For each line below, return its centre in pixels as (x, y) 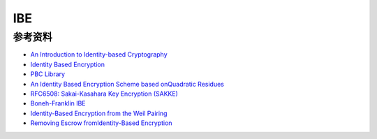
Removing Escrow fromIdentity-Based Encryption (101, 123)
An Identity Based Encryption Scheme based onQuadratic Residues (127, 84)
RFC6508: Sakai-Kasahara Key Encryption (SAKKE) (104, 94)
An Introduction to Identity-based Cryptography (99, 54)
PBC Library (48, 74)
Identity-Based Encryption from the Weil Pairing (99, 113)
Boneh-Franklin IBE (58, 103)
